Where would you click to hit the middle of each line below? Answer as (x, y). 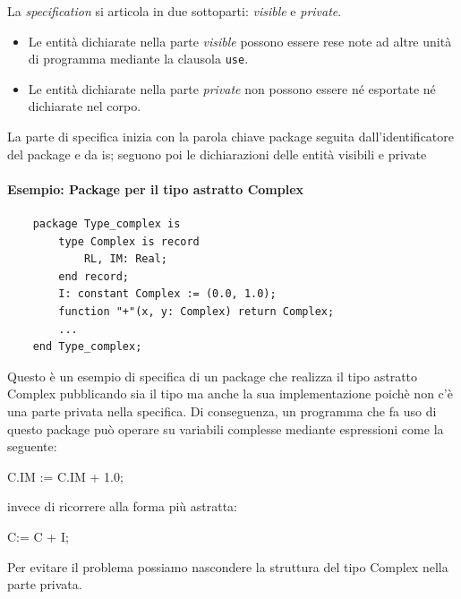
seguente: (32, 446)
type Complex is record (129, 241)
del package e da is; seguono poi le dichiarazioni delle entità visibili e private (217, 154)
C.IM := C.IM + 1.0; (65, 476)
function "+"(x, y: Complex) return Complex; (196, 311)
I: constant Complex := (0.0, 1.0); (167, 294)
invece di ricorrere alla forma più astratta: (122, 506)
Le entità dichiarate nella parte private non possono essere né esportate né (232, 88)
